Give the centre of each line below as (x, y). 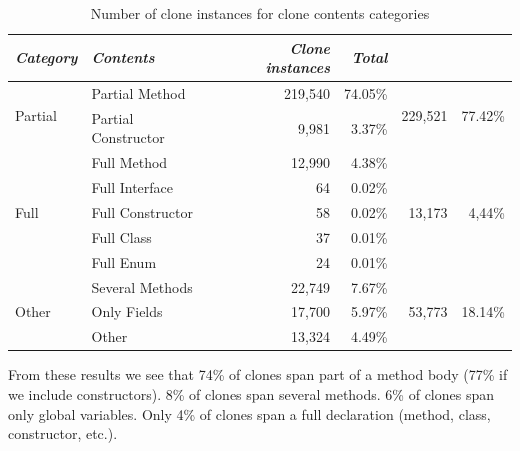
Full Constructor (142, 212)
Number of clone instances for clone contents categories (260, 13)
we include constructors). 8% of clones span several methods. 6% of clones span (251, 393)
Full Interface (132, 187)
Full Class (121, 236)
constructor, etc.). (63, 433)
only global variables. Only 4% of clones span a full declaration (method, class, (249, 413)
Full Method (129, 162)
